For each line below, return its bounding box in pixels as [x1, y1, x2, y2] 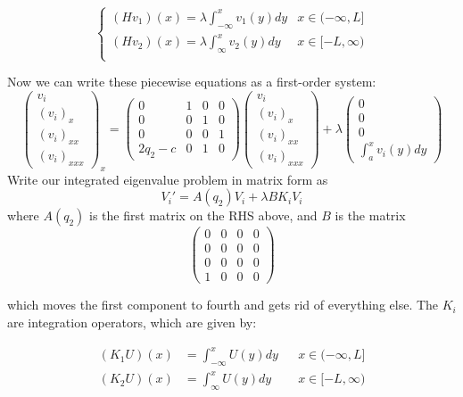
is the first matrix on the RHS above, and [89, 206, 318, 225]
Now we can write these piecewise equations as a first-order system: [7, 72, 376, 91]
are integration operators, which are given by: [7, 312, 257, 331]
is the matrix [335, 206, 406, 225]
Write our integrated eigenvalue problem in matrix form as [7, 170, 328, 188]
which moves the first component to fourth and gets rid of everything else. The [7, 295, 439, 314]
